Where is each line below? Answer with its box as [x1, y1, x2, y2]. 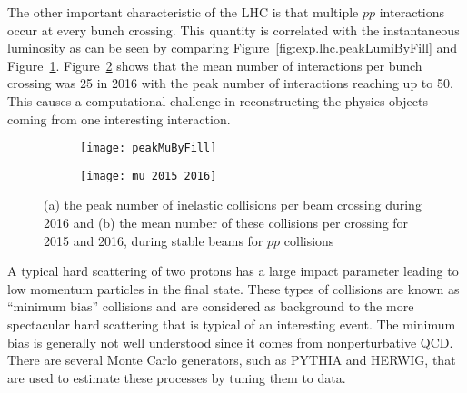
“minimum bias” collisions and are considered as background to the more [7, 297, 414, 316]
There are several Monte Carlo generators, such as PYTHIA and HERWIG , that [7, 350, 456, 369]
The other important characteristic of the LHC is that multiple [7, 3, 359, 21]
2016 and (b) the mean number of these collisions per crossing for [44, 213, 409, 232]
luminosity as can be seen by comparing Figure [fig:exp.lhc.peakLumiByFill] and [7, 38, 458, 57]
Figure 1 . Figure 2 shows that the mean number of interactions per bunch [7, 55, 422, 74]
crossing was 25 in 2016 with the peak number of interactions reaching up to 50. [7, 74, 453, 93]
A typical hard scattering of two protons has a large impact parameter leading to [7, 261, 459, 280]
